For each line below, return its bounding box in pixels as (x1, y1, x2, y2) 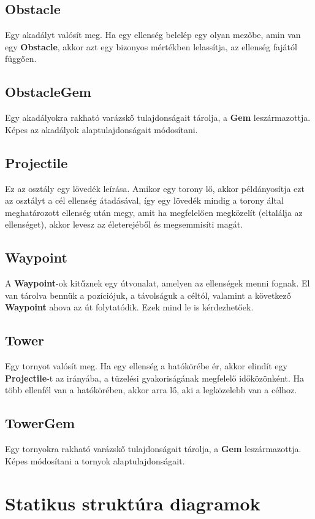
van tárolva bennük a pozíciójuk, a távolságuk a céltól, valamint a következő (5, 288, 291, 301)
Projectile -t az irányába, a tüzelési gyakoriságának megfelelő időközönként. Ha (5, 371, 304, 384)
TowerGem (5, 413, 75, 433)
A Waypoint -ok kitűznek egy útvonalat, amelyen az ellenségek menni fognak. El (5, 277, 310, 290)
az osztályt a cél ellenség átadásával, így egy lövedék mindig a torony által (5, 194, 284, 207)
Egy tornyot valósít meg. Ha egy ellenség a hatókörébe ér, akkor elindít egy (5, 359, 287, 372)
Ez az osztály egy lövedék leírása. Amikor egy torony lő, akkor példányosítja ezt (5, 182, 305, 194)
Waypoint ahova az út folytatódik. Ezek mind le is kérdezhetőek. (5, 301, 254, 313)
